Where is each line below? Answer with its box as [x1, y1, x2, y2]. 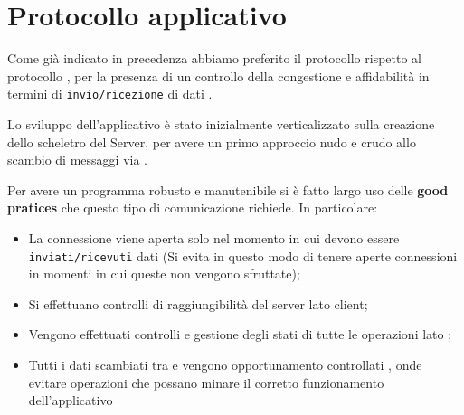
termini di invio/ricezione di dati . [7, 84, 213, 103]
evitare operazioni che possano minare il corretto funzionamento [28, 373, 384, 391]
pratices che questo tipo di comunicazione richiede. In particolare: [7, 198, 378, 217]
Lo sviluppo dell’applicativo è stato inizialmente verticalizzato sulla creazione [7, 114, 435, 133]
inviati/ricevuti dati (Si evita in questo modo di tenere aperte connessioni [28, 246, 458, 265]
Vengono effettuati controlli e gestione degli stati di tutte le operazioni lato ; [28, 325, 452, 344]
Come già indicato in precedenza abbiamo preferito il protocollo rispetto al [7, 49, 422, 68]
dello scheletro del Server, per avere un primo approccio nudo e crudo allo [7, 132, 416, 151]
